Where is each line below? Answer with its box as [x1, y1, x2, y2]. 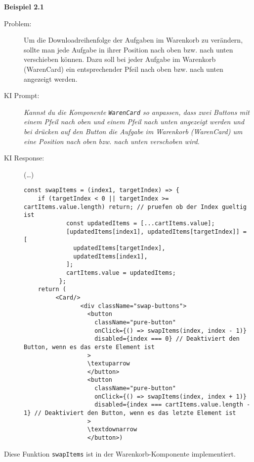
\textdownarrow [87, 426, 137, 433]
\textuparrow [87, 360, 130, 367]
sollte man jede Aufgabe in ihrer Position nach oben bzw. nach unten [24, 44, 233, 54]
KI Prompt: [4, 90, 40, 101]
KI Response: [4, 153, 44, 163]
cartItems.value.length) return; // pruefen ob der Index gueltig [24, 203, 247, 210]
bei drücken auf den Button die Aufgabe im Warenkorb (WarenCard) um [24, 126, 243, 136]
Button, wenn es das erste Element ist [24, 343, 155, 351]
